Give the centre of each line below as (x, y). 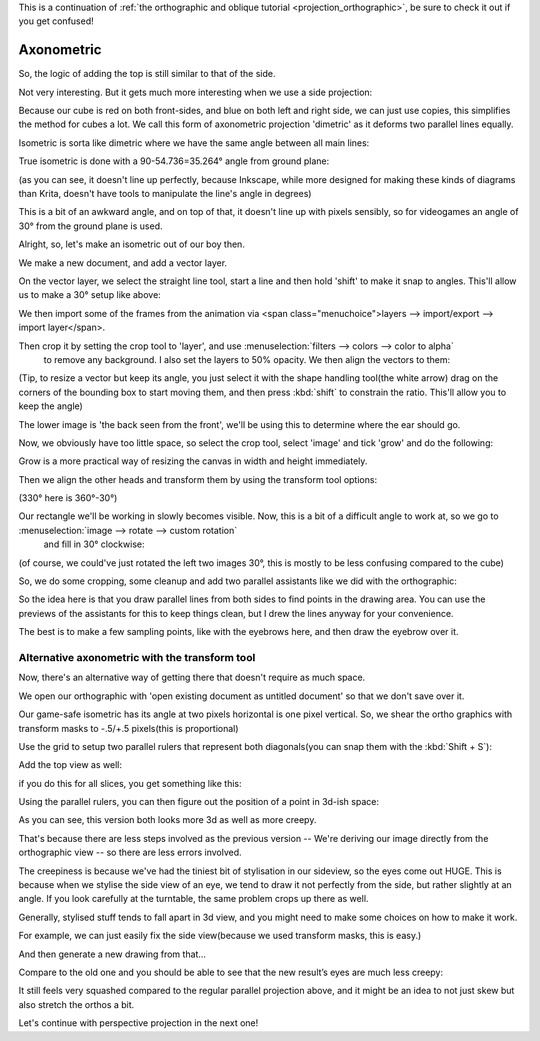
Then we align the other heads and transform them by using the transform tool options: (198, 479)
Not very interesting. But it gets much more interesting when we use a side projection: (195, 92)
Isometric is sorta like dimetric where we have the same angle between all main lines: (194, 142)
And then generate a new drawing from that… (112, 954)
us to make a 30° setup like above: (90, 295)
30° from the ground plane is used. (90, 226)
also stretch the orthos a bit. (76, 1004)
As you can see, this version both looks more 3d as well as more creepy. (167, 820)
